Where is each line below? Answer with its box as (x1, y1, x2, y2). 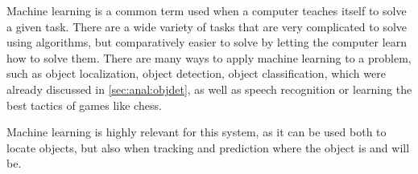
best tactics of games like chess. (6, 96, 162, 113)
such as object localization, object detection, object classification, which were (6, 65, 386, 82)
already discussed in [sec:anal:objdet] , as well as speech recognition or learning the (6, 80, 412, 97)
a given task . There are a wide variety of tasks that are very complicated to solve (6, 18, 408, 34)
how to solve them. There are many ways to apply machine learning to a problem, (6, 49, 412, 66)
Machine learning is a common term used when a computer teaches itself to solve (6, 2, 407, 18)
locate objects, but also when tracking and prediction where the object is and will (6, 139, 410, 156)
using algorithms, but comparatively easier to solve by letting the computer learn (6, 34, 408, 51)
